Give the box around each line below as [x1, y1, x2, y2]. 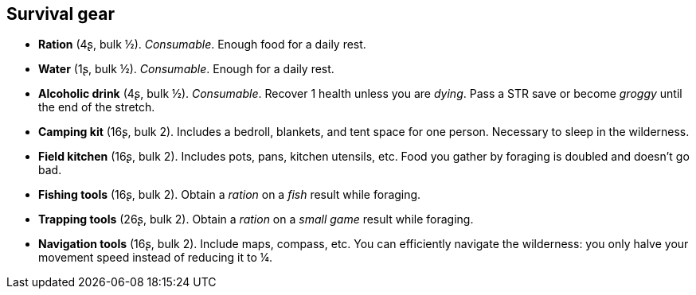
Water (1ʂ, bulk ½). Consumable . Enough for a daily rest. [38, 62, 334, 76]
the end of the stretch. [38, 100, 155, 115]
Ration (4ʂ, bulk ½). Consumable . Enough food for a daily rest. [38, 37, 366, 52]
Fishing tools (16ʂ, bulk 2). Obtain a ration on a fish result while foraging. [38, 188, 421, 202]
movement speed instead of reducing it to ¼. [38, 250, 273, 265]
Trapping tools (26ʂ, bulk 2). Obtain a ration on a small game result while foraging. [38, 212, 474, 227]
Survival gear [6, 4, 115, 24]
